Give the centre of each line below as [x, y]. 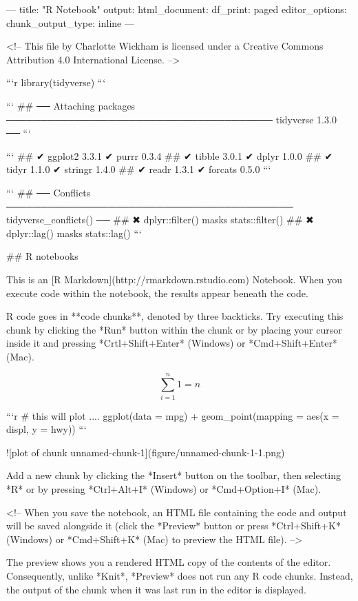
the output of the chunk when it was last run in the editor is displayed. [156, 589]
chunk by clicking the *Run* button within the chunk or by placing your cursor [174, 329]
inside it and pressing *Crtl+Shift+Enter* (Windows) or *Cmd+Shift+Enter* [172, 343]
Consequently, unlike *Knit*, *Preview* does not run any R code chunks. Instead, [180, 575]
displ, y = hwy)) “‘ [46, 429]
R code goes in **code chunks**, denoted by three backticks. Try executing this [175, 316]
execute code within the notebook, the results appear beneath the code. [157, 293]
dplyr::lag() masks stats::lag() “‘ [74, 233]
